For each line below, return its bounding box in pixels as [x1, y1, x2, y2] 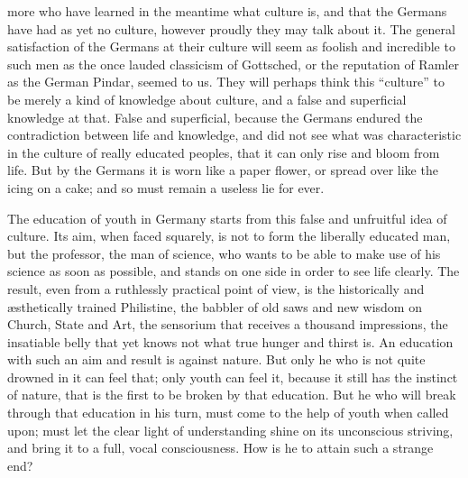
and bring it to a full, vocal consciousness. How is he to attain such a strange [7, 438, 434, 457]
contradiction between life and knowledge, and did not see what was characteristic [7, 125, 462, 144]
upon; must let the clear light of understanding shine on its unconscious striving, [7, 420, 454, 439]
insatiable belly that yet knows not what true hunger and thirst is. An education [7, 332, 454, 351]
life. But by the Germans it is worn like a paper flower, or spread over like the [7, 161, 438, 179]
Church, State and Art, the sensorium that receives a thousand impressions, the [7, 315, 448, 334]
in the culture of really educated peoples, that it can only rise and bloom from [7, 142, 440, 161]
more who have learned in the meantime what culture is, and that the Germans [7, 2, 447, 20]
